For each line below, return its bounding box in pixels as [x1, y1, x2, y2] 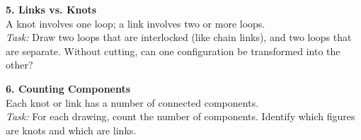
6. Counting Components [6, 81, 131, 95]
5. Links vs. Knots [6, 2, 97, 16]
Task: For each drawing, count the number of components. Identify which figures [6, 109, 355, 124]
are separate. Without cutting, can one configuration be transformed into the [6, 43, 340, 58]
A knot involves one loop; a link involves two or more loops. [6, 16, 265, 30]
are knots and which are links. [6, 122, 137, 137]
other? [6, 57, 33, 72]
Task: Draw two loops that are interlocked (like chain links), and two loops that [6, 30, 352, 45]
